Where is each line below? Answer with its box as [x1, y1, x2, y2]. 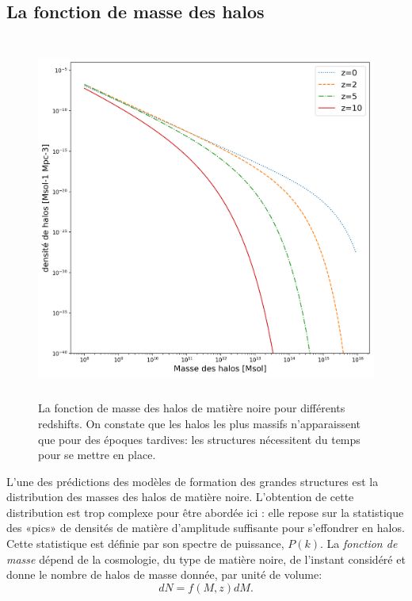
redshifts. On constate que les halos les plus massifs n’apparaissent [38, 415, 360, 431]
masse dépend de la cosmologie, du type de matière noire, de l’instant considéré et [6, 550, 406, 567]
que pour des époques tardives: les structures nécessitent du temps [38, 431, 360, 447]
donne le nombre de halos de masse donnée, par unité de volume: [6, 566, 322, 583]
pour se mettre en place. [38, 446, 156, 463]
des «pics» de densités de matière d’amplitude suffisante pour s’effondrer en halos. [6, 519, 405, 536]
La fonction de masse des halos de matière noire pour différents [38, 400, 345, 416]
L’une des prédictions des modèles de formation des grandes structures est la [6, 473, 379, 489]
